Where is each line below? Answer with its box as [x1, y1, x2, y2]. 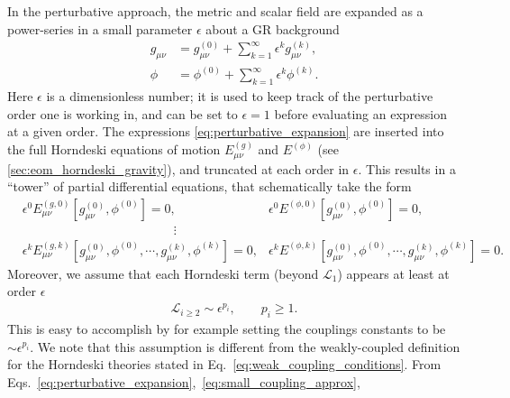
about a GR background [205, 19, 340, 38]
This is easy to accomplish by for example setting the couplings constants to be [7, 319, 446, 338]
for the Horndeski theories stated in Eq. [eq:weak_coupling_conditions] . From [7, 355, 442, 374]
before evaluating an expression [274, 104, 448, 123]
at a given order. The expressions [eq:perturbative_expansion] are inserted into [7, 122, 444, 141]
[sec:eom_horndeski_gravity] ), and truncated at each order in [7, 159, 350, 178]
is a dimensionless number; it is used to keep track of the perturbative [46, 87, 433, 106]
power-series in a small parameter [7, 19, 193, 38]
